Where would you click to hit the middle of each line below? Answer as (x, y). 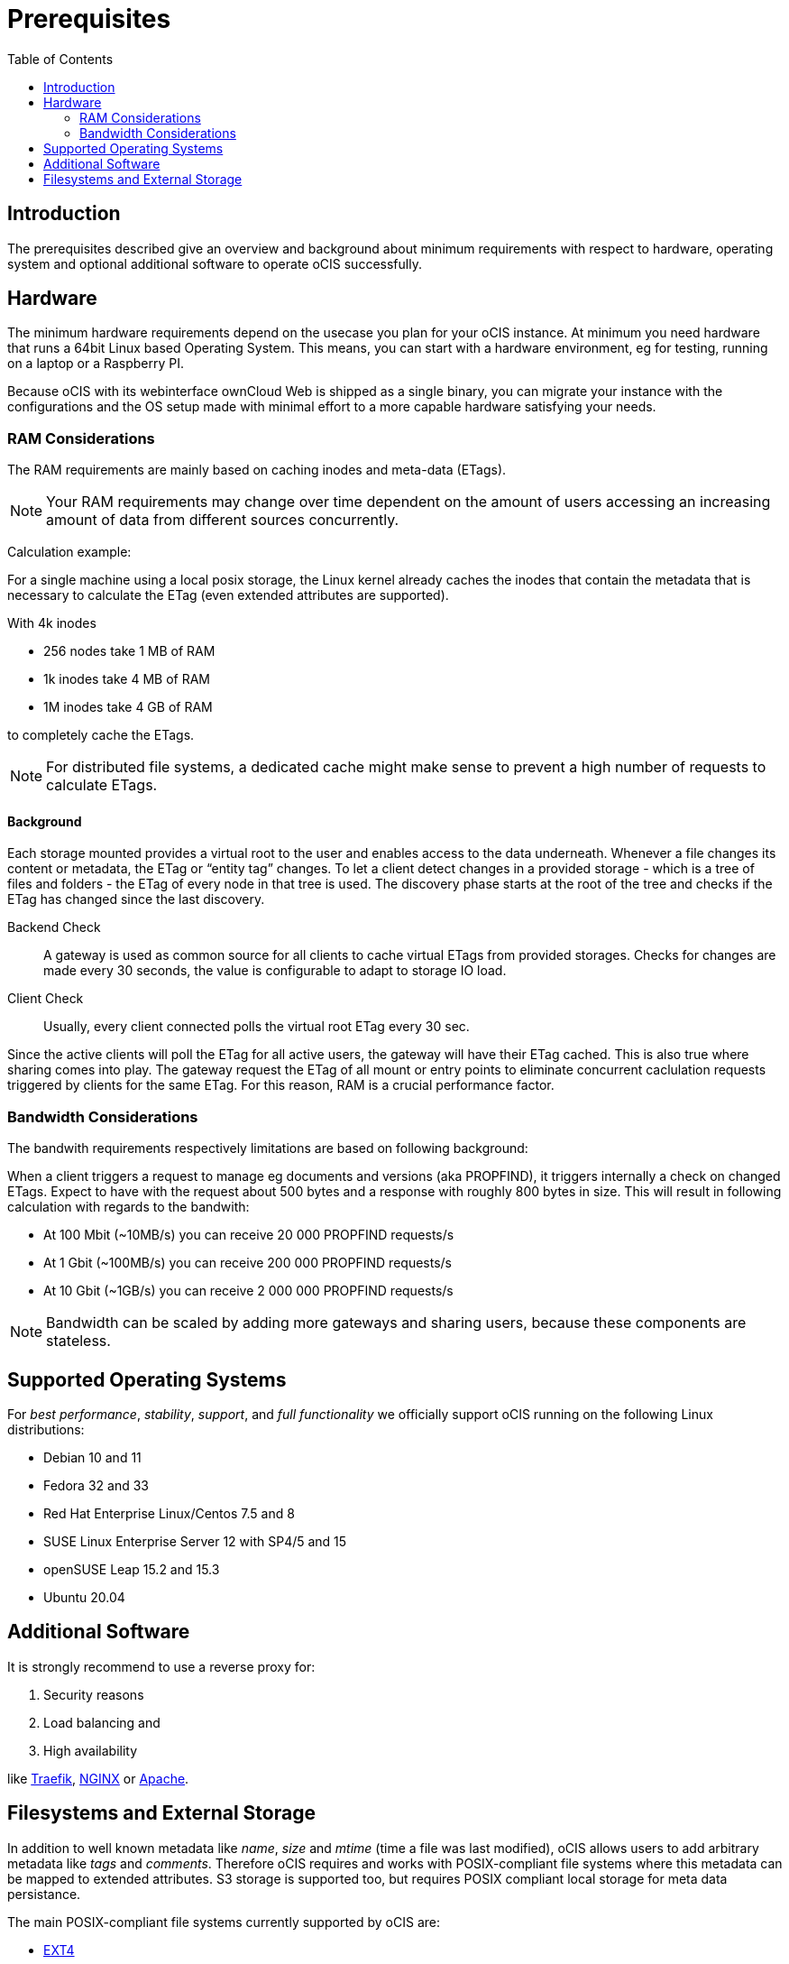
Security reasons (94, 1694)
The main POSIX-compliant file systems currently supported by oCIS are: (224, 1922)
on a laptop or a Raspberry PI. (96, 364)
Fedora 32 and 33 (96, 1485)
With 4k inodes (52, 623)
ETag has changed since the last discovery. (136, 899)
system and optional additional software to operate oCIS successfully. (215, 263)
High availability (91, 1750)
